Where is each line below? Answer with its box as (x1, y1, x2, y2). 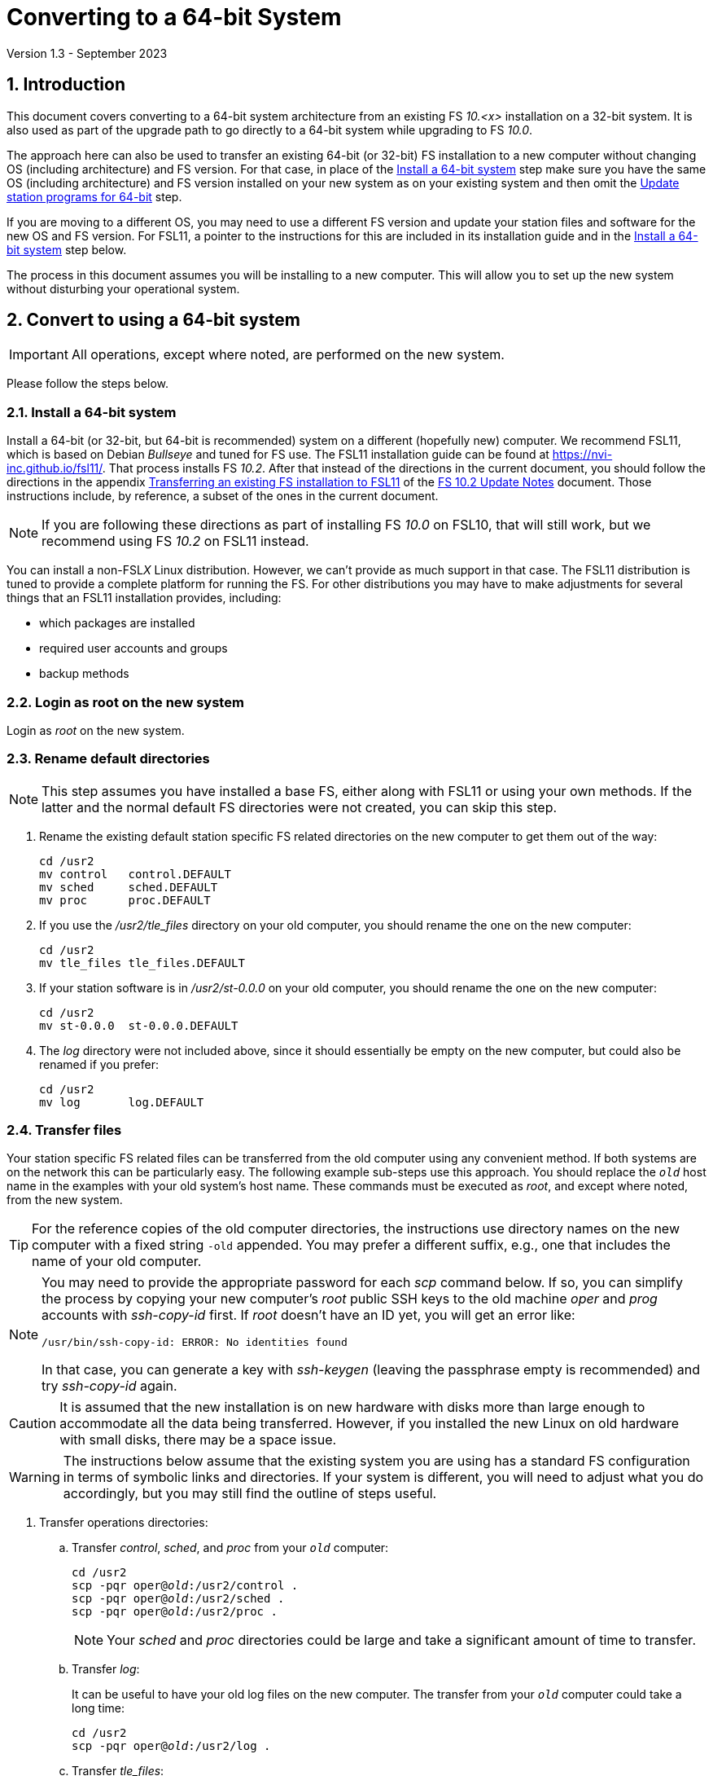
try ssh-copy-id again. (42, 1378, 177, 1395)
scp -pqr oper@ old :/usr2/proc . (72, 1605, 278, 1619)
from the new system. (7, 1193, 123, 1207)
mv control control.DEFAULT (39, 867, 232, 881)
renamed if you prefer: (39, 1057, 159, 1071)
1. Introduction (7, 74, 125, 95)
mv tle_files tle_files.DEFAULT (39, 956, 245, 969)
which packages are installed (39, 616, 195, 631)
